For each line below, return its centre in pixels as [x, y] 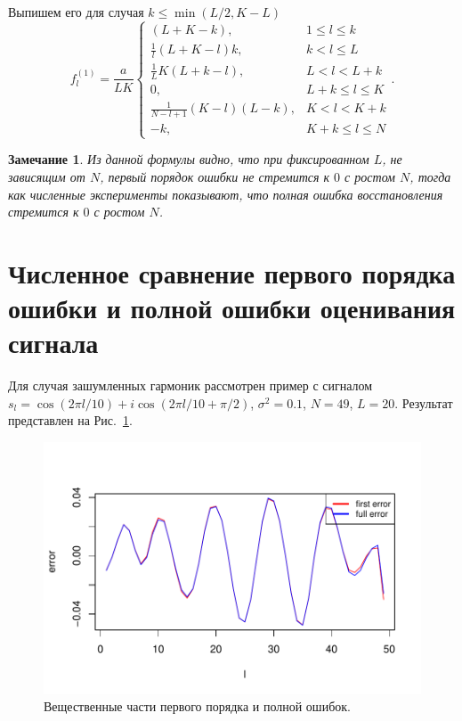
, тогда [430, 176]
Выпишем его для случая [76, 12]
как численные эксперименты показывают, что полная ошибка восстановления [226, 194]
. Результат [424, 402]
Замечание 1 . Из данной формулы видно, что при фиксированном [189, 159]
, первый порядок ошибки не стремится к [215, 176]
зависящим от [47, 176]
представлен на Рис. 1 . [70, 420]
